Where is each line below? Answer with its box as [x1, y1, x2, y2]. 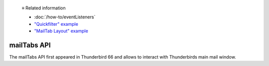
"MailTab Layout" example [34, 28, 88, 34]
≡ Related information [21, 5, 66, 11]
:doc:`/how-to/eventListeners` [34, 14, 96, 20]
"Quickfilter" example [34, 21, 78, 27]
